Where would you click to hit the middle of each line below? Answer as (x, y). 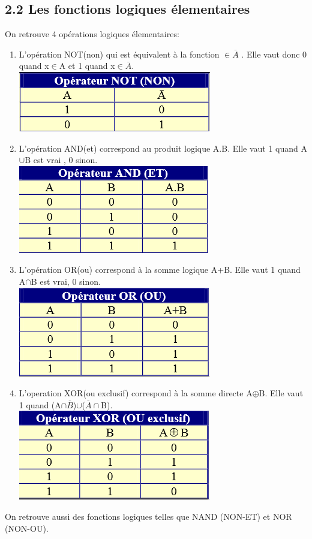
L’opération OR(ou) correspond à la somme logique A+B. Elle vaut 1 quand (160, 269)
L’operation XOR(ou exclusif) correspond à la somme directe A (136, 393)
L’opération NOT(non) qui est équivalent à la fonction (119, 54)
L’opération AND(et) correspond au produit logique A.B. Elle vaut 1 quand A (163, 148)
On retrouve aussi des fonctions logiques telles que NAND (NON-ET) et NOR (148, 516)
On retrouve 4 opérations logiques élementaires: (92, 34)
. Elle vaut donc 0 (274, 54)
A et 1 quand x (87, 66)
